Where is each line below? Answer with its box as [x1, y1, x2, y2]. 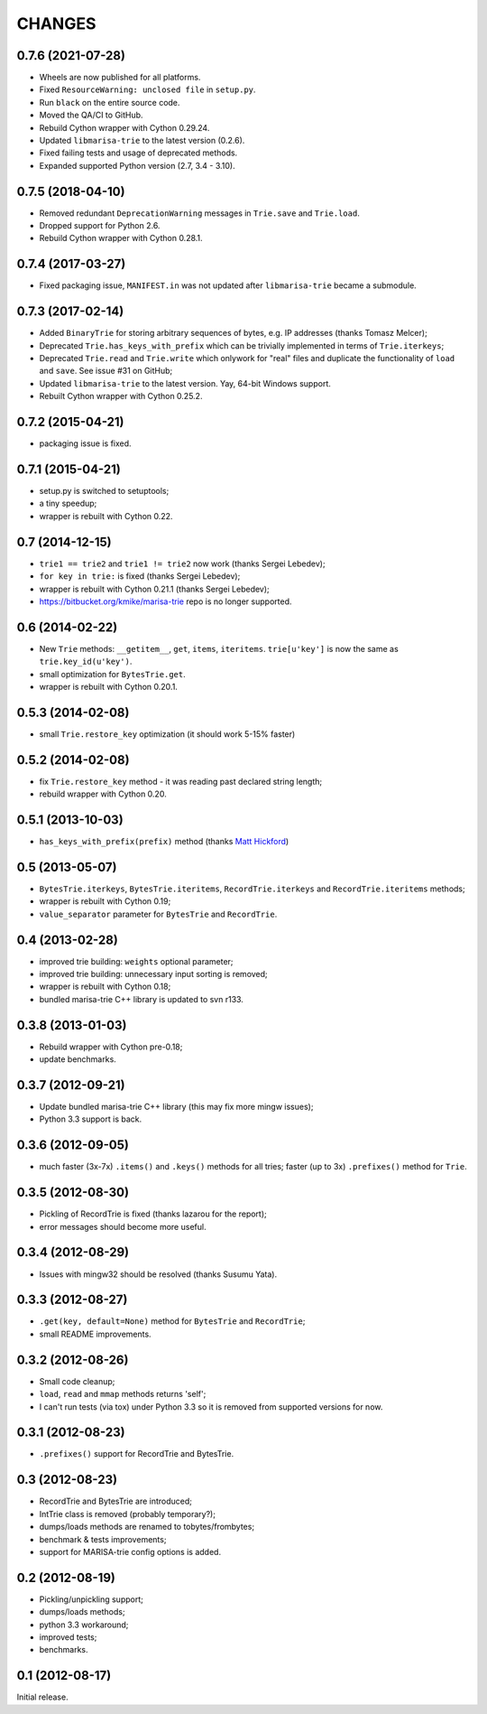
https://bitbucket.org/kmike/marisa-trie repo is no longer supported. [39, 596, 292, 607]
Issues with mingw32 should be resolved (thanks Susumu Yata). [39, 1269, 278, 1280]
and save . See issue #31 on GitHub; [39, 366, 173, 377]
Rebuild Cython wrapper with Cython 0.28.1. [39, 233, 203, 244]
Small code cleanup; [39, 1375, 115, 1386]
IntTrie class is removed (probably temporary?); [39, 1508, 216, 1519]
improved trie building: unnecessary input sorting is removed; [39, 969, 268, 980]
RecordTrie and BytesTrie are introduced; [39, 1495, 193, 1507]
